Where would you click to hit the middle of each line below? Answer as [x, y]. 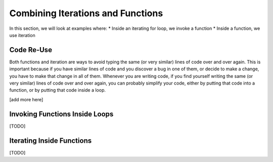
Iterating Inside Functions [51, 140]
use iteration [22, 35]
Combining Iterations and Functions [86, 13]
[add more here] [26, 99]
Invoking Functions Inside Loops [61, 114]
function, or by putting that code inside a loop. [58, 90]
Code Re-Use [31, 50]
